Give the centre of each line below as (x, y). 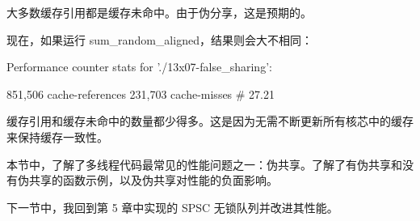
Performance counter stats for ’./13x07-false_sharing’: (139, 67)
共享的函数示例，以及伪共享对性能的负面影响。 (153, 180)
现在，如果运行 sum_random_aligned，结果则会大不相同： (160, 39)
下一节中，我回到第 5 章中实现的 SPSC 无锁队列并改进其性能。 (172, 207)
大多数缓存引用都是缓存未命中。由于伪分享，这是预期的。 (159, 12)
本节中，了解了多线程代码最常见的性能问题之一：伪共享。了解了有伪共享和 (204, 164)
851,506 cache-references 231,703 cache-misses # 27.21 (141, 93)
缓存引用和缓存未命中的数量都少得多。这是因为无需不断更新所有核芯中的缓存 (210, 121)
